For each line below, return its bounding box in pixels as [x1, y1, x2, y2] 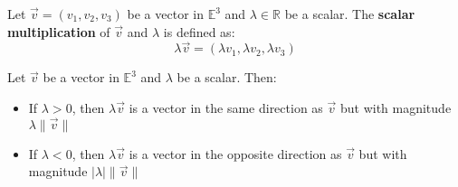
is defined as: [163, 22, 235, 41]
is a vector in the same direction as [129, 98, 323, 117]
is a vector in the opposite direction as [129, 144, 342, 163]
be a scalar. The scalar [284, 5, 415, 23]
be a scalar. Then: [177, 68, 277, 87]
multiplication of [7, 22, 110, 41]
